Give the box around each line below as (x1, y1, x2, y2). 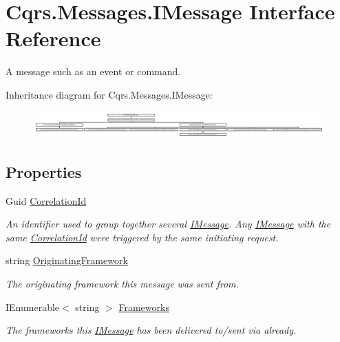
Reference (6, 24, 101, 52)
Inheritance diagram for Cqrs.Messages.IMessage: (6, 87, 213, 101)
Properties (6, 161, 82, 182)
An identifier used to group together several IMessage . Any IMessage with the (6, 217, 331, 231)
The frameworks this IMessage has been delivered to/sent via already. (6, 323, 297, 337)
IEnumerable (6, 299, 60, 314)
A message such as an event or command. (6, 64, 181, 79)
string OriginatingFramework (6, 253, 128, 268)
